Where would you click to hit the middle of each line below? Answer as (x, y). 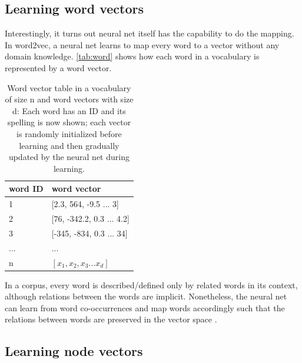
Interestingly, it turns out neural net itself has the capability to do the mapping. (150, 33)
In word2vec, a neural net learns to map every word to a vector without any (142, 44)
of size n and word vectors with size (69, 99)
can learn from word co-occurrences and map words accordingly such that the (145, 307)
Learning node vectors (74, 351)
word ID (26, 189)
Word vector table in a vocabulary (69, 87)
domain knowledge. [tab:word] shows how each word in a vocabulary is (132, 56)
